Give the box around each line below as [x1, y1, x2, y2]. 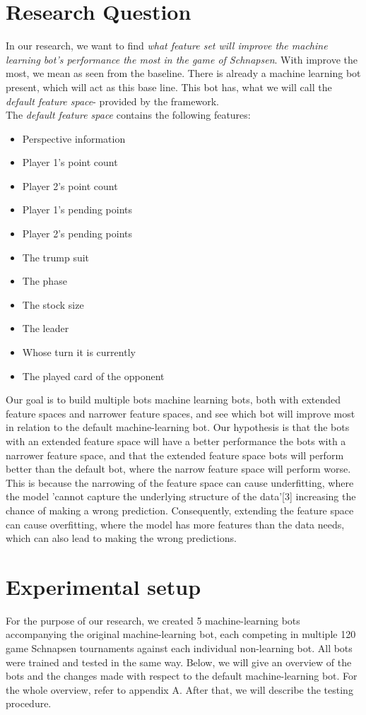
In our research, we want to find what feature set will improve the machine [6, 38, 328, 53]
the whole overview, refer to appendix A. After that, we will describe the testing [6, 682, 353, 697]
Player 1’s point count [22, 155, 118, 170]
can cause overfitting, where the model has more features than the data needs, [6, 516, 345, 531]
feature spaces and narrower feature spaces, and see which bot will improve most [6, 406, 355, 420]
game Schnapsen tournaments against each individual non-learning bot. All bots [6, 641, 353, 656]
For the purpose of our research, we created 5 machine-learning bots [6, 613, 300, 627]
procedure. [6, 696, 52, 711]
